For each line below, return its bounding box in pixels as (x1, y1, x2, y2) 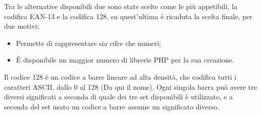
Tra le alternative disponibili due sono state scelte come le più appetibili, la (4, 1, 237, 11)
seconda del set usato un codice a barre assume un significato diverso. (4, 101, 220, 111)
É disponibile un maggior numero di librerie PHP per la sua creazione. (16, 54, 234, 65)
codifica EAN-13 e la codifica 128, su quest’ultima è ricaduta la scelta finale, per (4, 11, 253, 21)
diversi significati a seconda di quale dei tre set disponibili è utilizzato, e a (4, 91, 233, 102)
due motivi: (4, 21, 39, 31)
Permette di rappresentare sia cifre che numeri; (16, 37, 161, 48)
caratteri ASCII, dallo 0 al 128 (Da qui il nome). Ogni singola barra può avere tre (4, 81, 257, 92)
